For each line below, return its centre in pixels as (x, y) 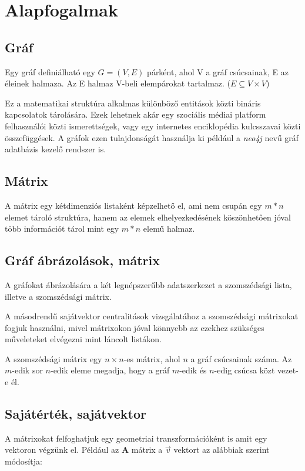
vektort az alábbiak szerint (222, 450)
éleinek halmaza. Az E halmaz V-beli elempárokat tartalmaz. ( (118, 83)
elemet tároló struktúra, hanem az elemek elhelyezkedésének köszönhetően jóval (148, 217)
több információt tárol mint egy (62, 228)
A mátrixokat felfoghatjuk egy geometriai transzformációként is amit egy (136, 438)
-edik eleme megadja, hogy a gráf (110, 370)
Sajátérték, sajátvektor (76, 414)
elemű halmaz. (169, 228)
